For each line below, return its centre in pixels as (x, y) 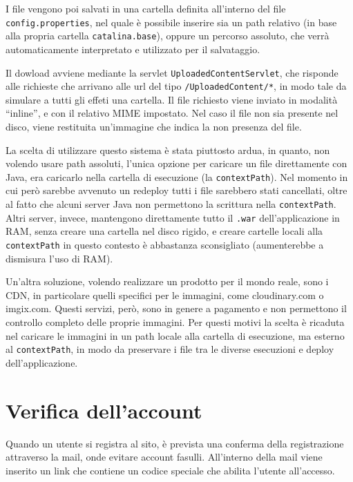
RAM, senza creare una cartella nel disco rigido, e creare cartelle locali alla (164, 231)
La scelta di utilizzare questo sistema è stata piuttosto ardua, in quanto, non (168, 150)
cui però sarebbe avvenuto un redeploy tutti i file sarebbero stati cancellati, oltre (176, 190)
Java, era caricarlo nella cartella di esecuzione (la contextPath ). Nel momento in (177, 176)
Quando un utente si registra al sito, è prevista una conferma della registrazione (175, 443)
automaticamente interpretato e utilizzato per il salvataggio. (133, 49)
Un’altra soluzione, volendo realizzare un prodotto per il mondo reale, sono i (167, 281)
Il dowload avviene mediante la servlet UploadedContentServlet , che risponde (172, 72)
